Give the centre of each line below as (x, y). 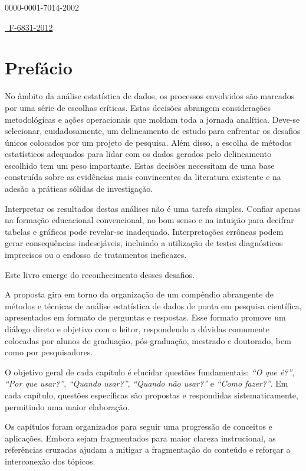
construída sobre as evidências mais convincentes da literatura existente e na (143, 177)
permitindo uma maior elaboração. (67, 406)
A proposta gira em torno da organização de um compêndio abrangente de (139, 294)
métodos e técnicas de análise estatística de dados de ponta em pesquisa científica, (153, 305)
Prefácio (39, 68)
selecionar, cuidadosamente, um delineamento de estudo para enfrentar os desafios (153, 131)
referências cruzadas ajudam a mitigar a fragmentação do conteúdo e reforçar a (148, 449)
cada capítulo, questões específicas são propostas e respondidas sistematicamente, (152, 395)
